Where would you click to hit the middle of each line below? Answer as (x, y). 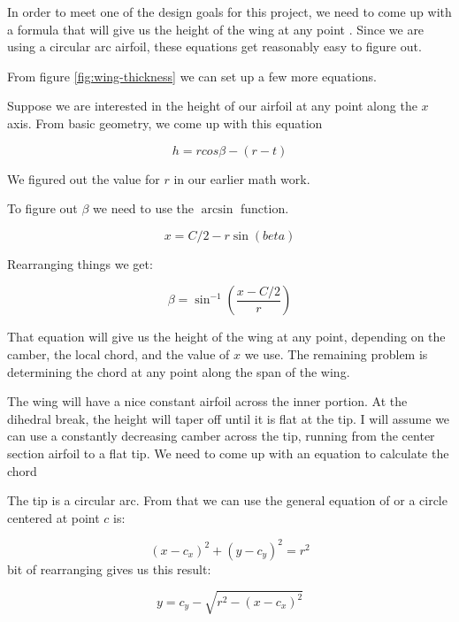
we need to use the (144, 208)
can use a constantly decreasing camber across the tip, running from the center (221, 436)
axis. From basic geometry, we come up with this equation (165, 123)
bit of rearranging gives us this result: (109, 568)
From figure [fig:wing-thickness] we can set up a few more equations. (192, 76)
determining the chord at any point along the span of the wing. (179, 371)
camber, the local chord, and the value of (119, 353)
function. (265, 208)
